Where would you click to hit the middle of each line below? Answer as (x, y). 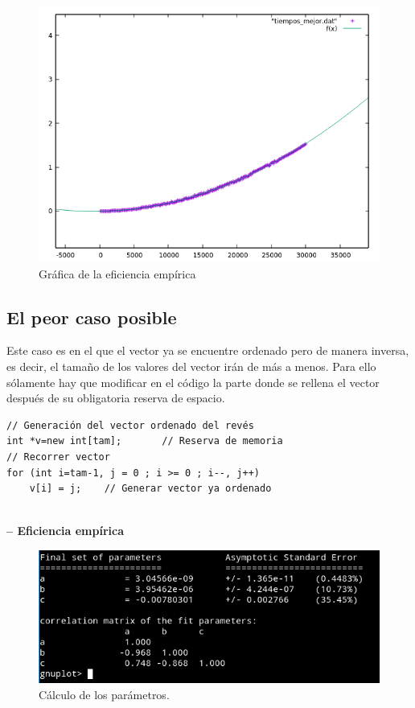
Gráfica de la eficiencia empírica (117, 273)
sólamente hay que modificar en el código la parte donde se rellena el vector (193, 382)
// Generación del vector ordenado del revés (130, 425)
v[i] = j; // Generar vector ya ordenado (150, 489)
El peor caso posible (92, 317)
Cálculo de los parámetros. (104, 694)
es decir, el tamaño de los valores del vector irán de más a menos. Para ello (191, 366)
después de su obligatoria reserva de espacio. (116, 398)
